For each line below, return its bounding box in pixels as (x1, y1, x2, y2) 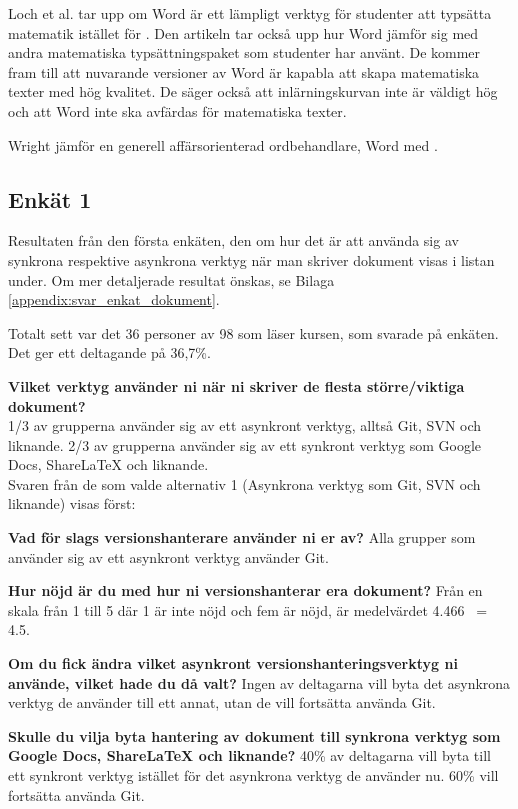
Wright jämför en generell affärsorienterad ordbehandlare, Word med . (8, 134, 438, 155)
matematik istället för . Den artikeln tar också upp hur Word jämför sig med (8, 22, 479, 43)
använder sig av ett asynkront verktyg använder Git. (8, 546, 329, 567)
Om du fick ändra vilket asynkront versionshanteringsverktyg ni (8, 653, 458, 674)
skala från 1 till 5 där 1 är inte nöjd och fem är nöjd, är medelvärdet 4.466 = (8, 599, 488, 620)
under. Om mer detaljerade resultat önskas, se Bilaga (8, 269, 335, 290)
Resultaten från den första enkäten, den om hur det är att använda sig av (8, 230, 459, 251)
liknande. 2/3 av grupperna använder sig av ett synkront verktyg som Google (8, 434, 482, 455)
